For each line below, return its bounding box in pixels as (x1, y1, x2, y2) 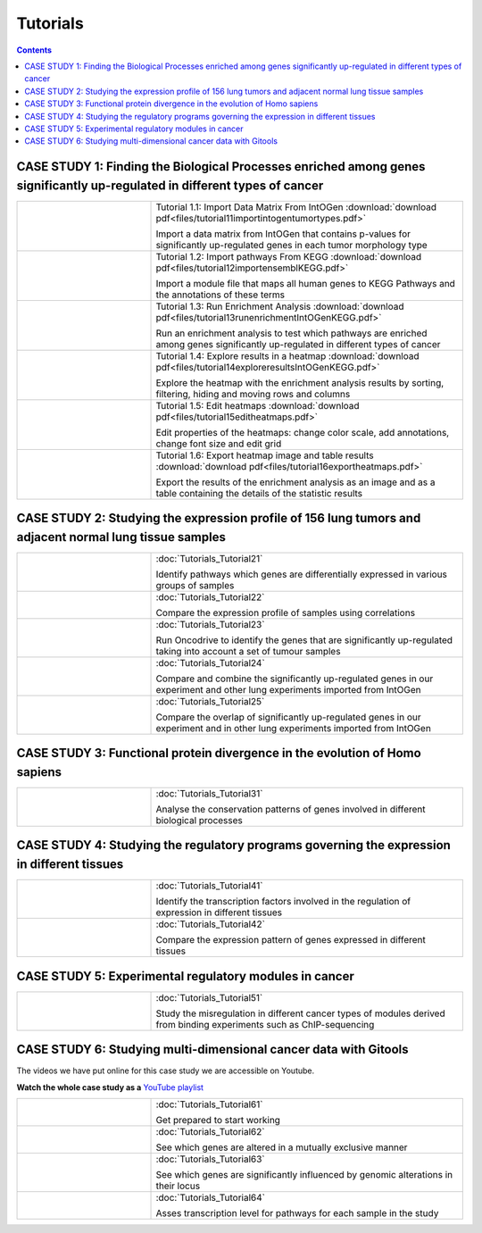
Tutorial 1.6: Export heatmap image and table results (155, 449, 374, 462)
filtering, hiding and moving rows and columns (155, 387, 351, 400)
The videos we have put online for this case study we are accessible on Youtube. (16, 1065, 315, 1076)
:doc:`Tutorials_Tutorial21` (155, 552, 263, 564)
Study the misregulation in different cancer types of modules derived (155, 1007, 445, 1020)
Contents (16, 45, 53, 55)
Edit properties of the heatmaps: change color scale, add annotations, (155, 426, 450, 438)
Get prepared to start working (155, 1113, 281, 1126)
